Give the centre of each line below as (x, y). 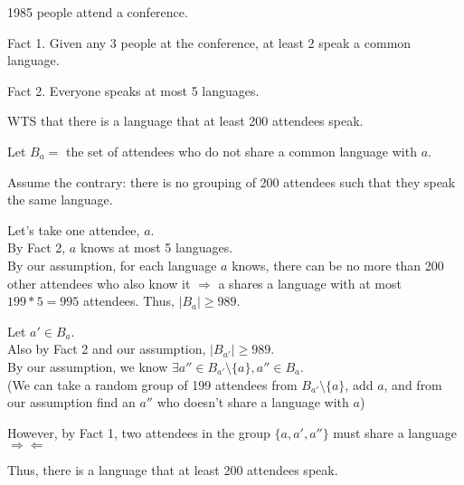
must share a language (395, 432)
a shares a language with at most (310, 283)
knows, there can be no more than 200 (338, 265)
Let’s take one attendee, (74, 229)
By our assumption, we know (88, 366)
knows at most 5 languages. (156, 247)
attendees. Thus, (128, 301)
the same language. (60, 200)
